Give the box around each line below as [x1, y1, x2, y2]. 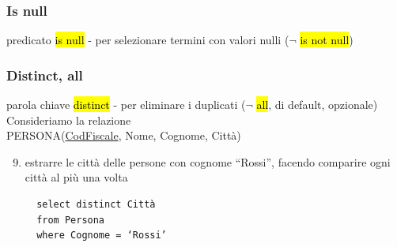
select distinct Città [36, 199, 156, 210]
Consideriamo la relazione [6, 111, 131, 128]
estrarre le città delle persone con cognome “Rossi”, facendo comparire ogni [25, 153, 391, 170]
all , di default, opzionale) [256, 96, 378, 113]
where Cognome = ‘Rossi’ [36, 230, 167, 241]
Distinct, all [6, 65, 83, 84]
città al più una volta [25, 169, 128, 185]
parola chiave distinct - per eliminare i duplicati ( [6, 96, 246, 113]
